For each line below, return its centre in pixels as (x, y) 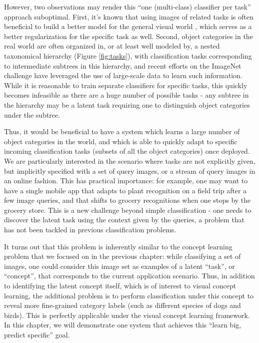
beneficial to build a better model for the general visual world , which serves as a (128, 26)
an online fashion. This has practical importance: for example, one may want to (126, 181)
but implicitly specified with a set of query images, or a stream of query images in (130, 170)
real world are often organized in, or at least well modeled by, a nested (112, 46)
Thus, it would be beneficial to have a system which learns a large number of (122, 131)
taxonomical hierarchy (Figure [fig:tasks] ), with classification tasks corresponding (128, 55)
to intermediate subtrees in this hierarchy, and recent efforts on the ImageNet (123, 65)
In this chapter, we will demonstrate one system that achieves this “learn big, (123, 325)
